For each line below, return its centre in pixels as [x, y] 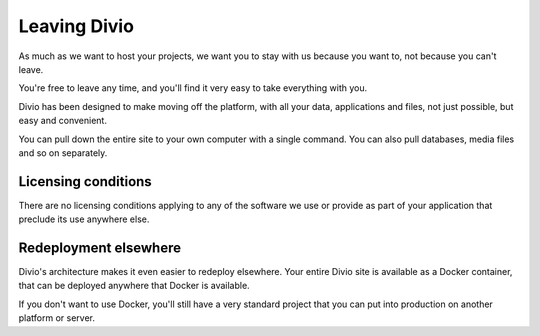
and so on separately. [63, 152]
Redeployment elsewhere [100, 248]
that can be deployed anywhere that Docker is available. [134, 286]
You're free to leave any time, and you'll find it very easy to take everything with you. [193, 88]
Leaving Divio [76, 26]
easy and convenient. [62, 121]
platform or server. [56, 318]
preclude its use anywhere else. [84, 219]
